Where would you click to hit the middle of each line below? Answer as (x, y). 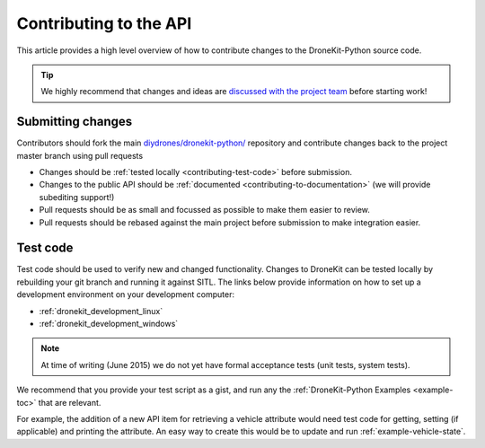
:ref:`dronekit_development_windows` (109, 324)
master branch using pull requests (80, 155)
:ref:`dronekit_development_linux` (101, 311)
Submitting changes (75, 122)
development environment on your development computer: (126, 294)
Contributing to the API (104, 23)
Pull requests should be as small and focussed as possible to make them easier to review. (204, 210)
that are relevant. (70, 402)
